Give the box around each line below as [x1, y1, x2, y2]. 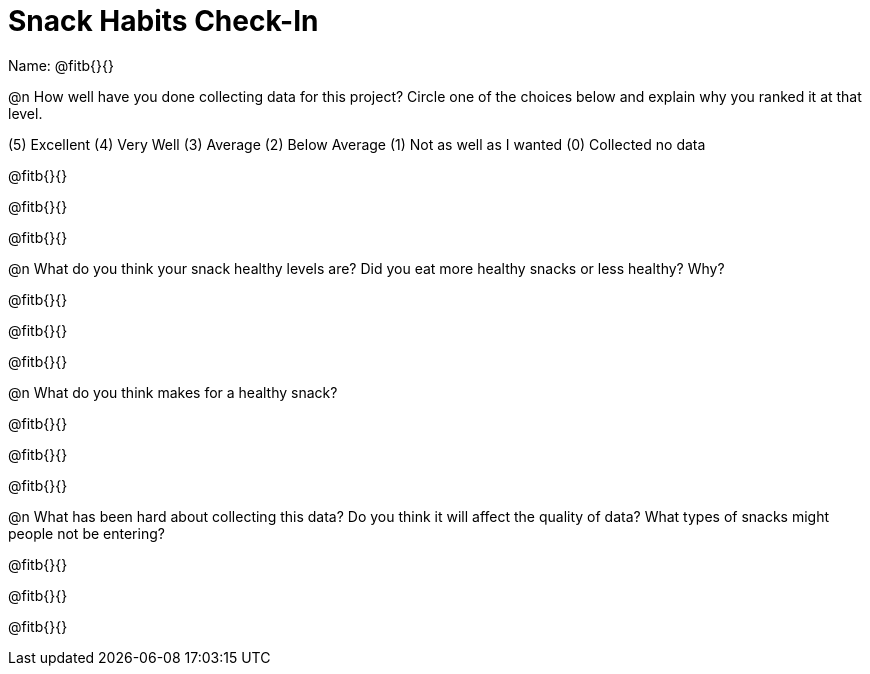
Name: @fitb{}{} [8, 56, 114, 74]
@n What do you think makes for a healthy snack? [8, 383, 338, 401]
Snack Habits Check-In [8, 4, 319, 38]
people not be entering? [8, 524, 165, 542]
